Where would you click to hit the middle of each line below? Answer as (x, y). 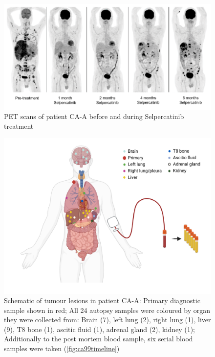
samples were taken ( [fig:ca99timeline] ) (62, 348)
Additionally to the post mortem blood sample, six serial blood (98, 339)
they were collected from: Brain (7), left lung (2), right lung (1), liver (107, 320)
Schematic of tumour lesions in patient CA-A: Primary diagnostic (102, 300)
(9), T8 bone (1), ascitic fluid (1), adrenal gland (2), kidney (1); (99, 329)
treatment (19, 126)
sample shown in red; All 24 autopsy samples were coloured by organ (107, 310)
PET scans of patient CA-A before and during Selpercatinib (94, 116)
